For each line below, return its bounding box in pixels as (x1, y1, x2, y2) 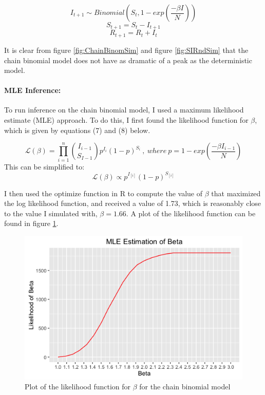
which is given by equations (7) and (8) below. (4, 124, 150, 135)
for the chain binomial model (139, 381, 231, 392)
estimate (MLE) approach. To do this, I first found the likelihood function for (4, 115, 249, 125)
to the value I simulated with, (4, 208, 98, 218)
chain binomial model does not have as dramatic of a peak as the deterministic (4, 54, 252, 65)
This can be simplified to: (4, 161, 85, 172)
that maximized (211, 187, 261, 198)
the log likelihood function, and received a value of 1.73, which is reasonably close (4, 198, 261, 209)
